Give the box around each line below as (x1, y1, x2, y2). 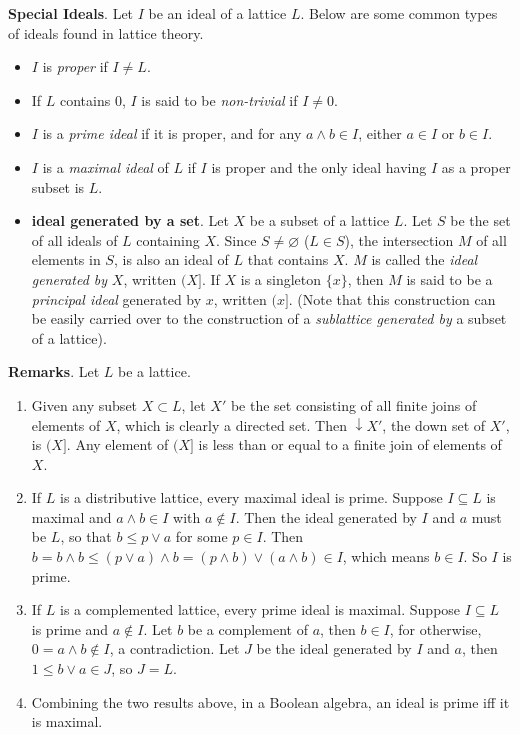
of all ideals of (31, 229, 118, 250)
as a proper (441, 156, 511, 177)
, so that (60, 526, 112, 547)
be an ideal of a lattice (148, 3, 287, 23)
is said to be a (406, 268, 493, 289)
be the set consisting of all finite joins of (230, 394, 477, 415)
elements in (31, 249, 101, 270)
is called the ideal (371, 249, 478, 270)
